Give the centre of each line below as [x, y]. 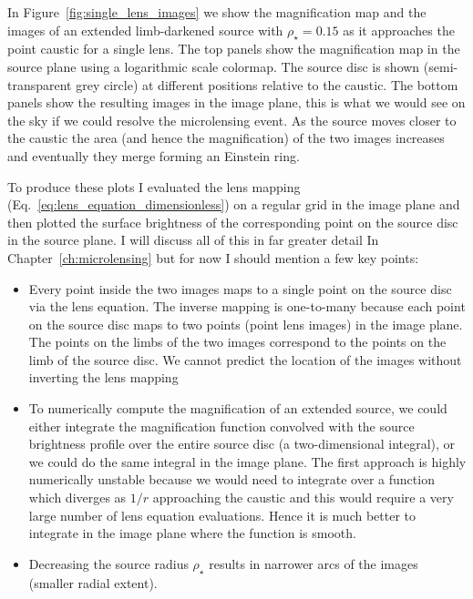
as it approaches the [399, 30]
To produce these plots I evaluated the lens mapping [154, 186]
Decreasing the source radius [108, 563]
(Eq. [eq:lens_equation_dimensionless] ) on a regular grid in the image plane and [234, 204]
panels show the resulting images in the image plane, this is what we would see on [236, 102]
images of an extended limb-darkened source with [145, 30]
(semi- [441, 66]
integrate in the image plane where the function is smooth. [192, 533]
